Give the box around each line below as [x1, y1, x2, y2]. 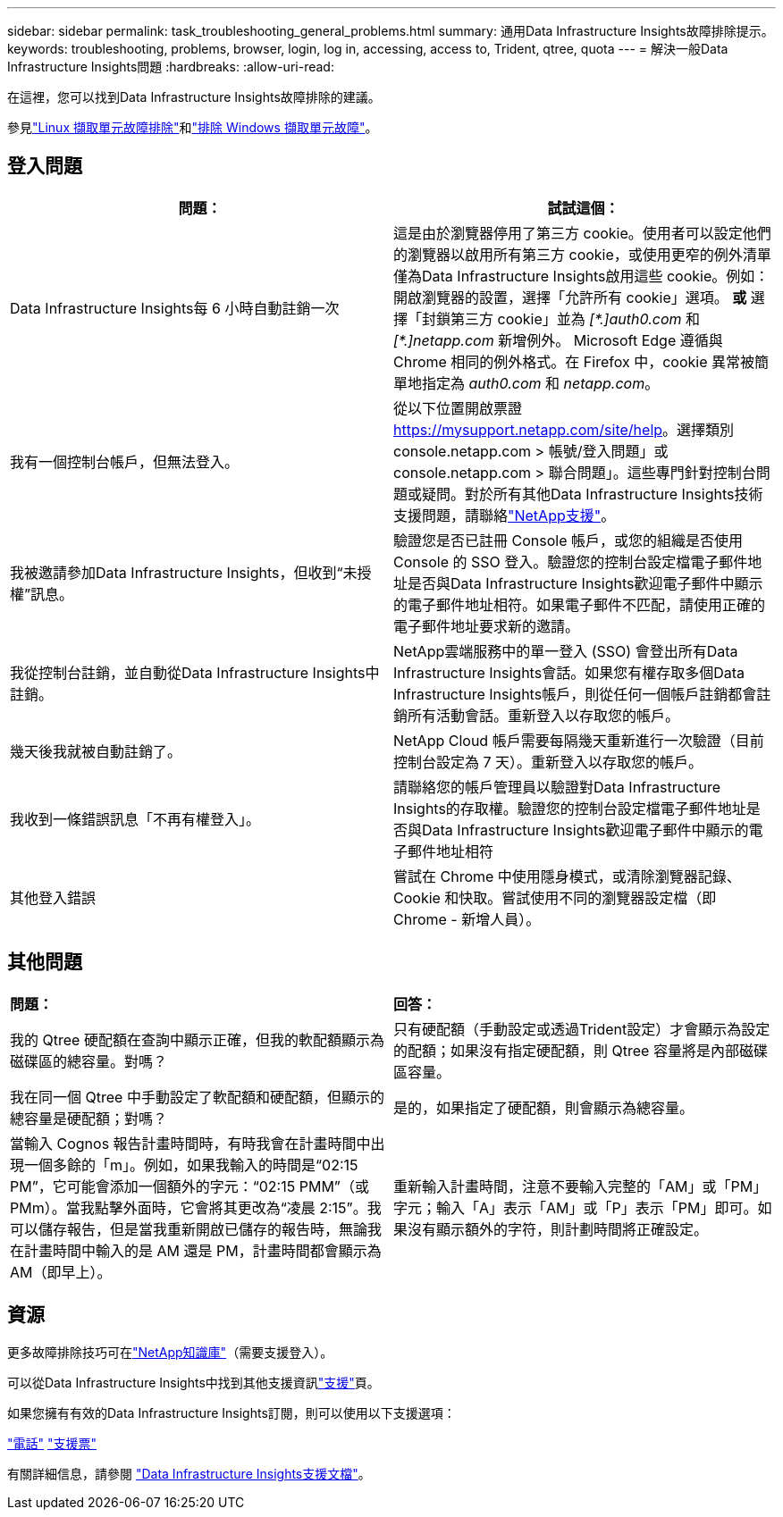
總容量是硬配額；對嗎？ [10, 1109, 168, 1127]
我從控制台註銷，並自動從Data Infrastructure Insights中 [10, 663, 380, 682]
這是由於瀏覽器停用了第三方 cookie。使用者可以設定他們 [393, 223, 771, 242]
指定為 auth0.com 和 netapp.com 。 [422, 373, 660, 392]
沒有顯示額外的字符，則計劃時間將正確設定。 [408, 1219, 709, 1238]
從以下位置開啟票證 [393, 398, 523, 417]
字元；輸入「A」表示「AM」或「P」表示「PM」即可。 [393, 1198, 758, 1217]
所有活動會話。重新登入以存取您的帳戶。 [408, 706, 680, 725]
